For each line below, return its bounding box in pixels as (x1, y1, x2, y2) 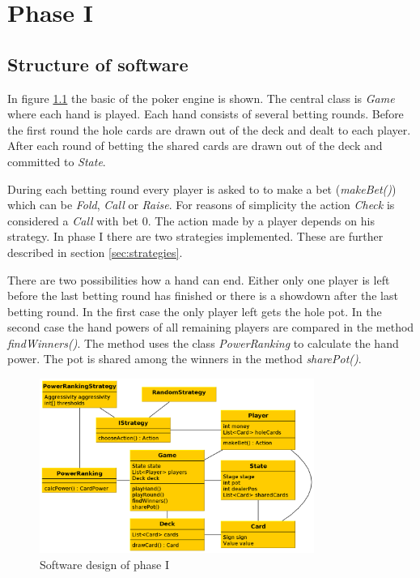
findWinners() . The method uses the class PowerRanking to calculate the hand (7, 334, 399, 351)
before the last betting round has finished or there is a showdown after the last (7, 287, 398, 304)
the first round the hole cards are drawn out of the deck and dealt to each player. (7, 121, 411, 138)
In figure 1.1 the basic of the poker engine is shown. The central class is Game (7, 89, 395, 106)
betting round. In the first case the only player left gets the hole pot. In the (7, 302, 382, 319)
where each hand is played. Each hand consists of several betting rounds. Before (7, 105, 404, 122)
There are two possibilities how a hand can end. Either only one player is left (7, 271, 390, 288)
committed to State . (7, 152, 106, 169)
